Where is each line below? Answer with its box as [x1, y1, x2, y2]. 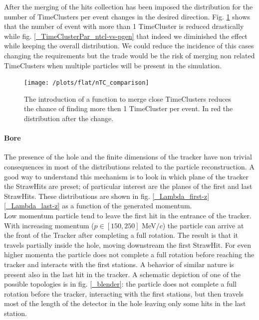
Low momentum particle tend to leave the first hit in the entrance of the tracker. [4, 210, 252, 220]
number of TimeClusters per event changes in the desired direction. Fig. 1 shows [4, 11, 250, 21]
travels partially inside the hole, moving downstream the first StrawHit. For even [4, 239, 252, 250]
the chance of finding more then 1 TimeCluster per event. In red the [24, 103, 233, 114]
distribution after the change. [24, 113, 114, 123]
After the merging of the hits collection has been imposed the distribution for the [4, 1, 253, 11]
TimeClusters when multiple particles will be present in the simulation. [4, 60, 222, 70]
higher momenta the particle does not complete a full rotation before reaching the [4, 249, 255, 260]
